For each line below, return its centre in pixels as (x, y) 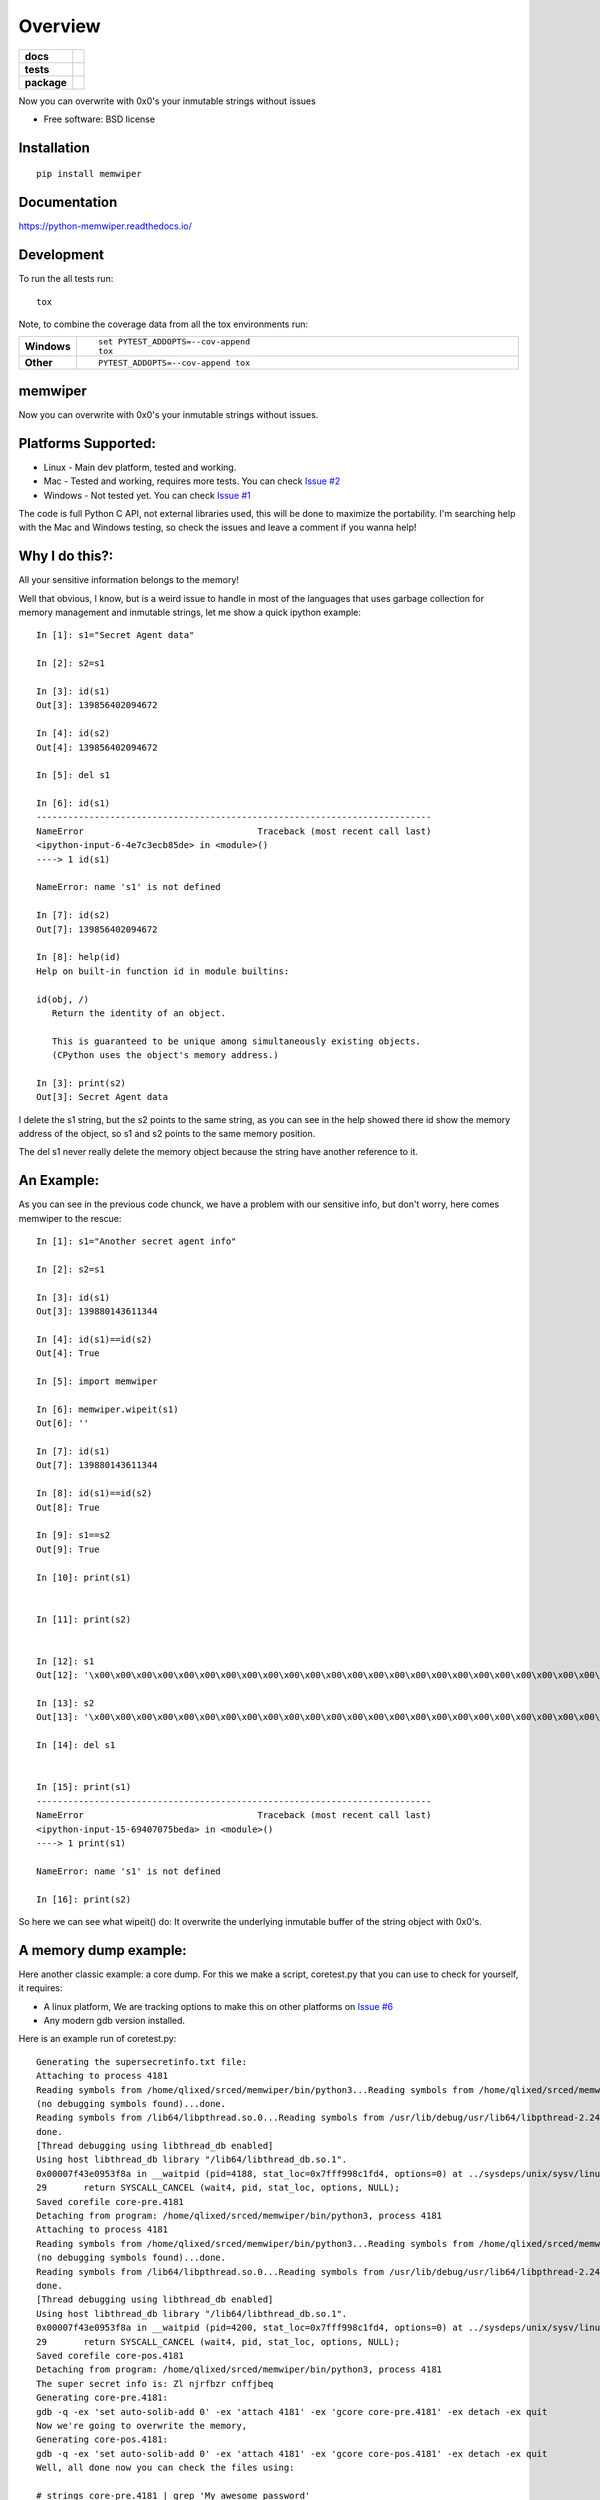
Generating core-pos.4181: (102, 2439)
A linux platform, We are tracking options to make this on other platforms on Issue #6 (218, 2006)
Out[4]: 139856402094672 (97, 747)
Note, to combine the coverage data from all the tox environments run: (163, 324)
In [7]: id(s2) (73, 915)
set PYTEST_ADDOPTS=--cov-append (174, 341)
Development (61, 255)
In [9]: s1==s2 (73, 1535)
